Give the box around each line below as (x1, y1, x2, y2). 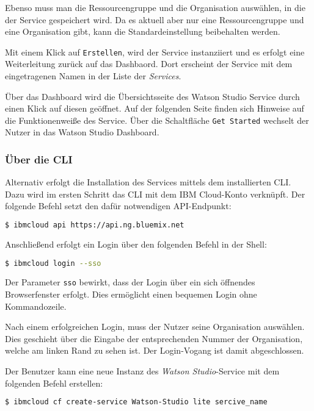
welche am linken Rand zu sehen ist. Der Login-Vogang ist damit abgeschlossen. (5, 344, 304, 357)
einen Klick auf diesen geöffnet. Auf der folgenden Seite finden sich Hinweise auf (5, 102, 304, 115)
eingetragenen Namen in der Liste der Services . (5, 70, 181, 82)
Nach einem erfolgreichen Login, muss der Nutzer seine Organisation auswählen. (5, 320, 305, 333)
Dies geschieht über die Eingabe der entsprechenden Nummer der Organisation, (5, 332, 303, 345)
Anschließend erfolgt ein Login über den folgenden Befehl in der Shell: (5, 237, 267, 250)
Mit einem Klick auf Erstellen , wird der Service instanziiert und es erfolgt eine (5, 45, 305, 58)
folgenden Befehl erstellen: (5, 376, 103, 389)
